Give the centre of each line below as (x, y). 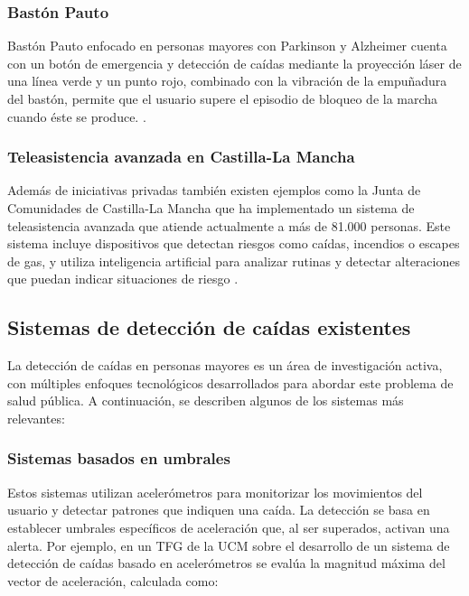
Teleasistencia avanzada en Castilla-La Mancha (181, 157)
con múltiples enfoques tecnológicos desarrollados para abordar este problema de (230, 382)
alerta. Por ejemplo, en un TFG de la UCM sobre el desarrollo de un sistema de (229, 545)
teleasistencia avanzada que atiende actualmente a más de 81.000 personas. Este (229, 225)
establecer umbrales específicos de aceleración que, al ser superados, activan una (229, 527)
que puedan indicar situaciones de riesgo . (123, 279)
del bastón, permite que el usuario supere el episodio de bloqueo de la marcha (223, 98)
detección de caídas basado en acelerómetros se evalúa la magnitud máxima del (226, 563)
